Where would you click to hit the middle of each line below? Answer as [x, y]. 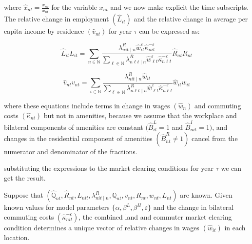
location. [17, 237]
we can [231, 168]
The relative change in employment [57, 19]
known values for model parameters [57, 207]
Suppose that [24, 195]
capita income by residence [44, 31]
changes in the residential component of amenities [78, 138]
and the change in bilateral [194, 207]
